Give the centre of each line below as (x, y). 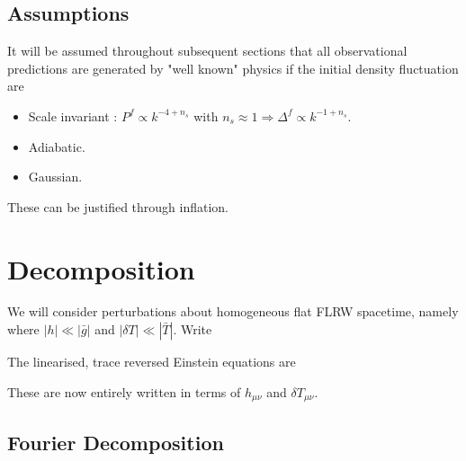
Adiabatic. (57, 146)
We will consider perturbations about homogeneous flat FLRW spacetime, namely (233, 311)
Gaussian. (55, 177)
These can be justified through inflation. (118, 206)
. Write (193, 329)
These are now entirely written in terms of (124, 391)
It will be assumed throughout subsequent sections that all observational (207, 51)
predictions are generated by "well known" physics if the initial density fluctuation (233, 68)
